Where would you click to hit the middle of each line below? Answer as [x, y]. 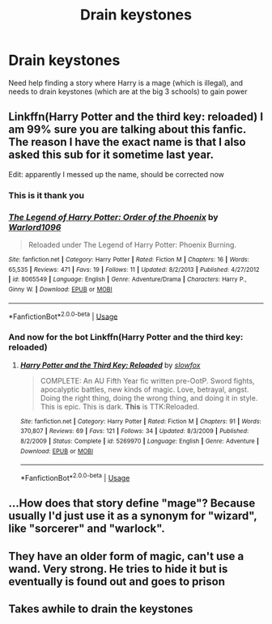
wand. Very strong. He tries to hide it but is [118, 569]
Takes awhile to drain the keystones [101, 609]
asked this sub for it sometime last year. [111, 155]
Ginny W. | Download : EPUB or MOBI [60, 289]
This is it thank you [47, 195]
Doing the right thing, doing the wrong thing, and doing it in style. [149, 397]
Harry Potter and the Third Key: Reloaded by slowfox [110, 365]
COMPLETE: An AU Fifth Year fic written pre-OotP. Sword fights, [147, 380]
